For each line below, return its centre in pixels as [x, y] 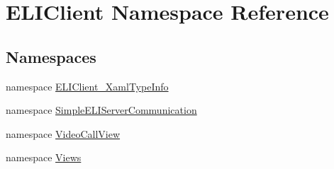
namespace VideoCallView [63, 133]
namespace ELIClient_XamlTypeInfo [87, 86]
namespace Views [44, 157]
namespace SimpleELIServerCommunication [101, 110]
